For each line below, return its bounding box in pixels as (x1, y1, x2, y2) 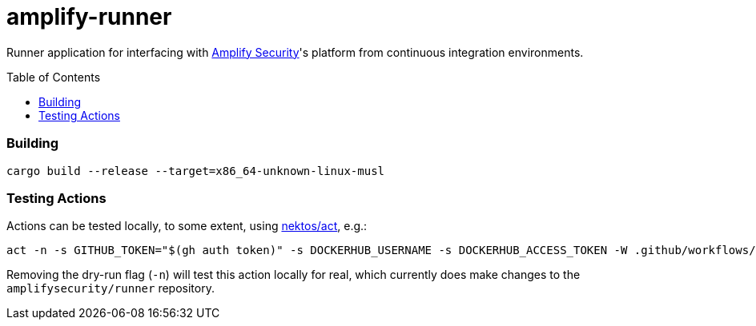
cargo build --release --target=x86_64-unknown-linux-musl (6, 164, 385, 177)
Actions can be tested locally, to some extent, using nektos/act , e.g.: (6, 219, 368, 233)
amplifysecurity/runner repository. (6, 281, 215, 296)
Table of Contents (6, 70, 101, 84)
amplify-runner (6, 3, 172, 30)
